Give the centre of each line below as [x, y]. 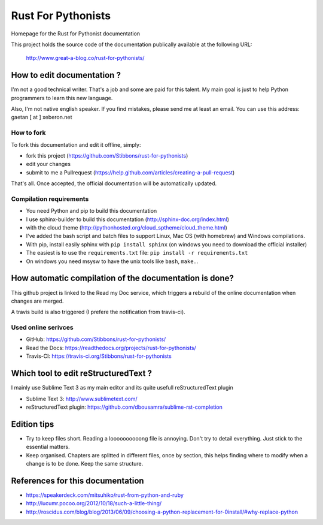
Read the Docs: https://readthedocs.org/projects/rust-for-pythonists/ [111, 348]
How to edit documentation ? [66, 75]
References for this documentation [77, 480]
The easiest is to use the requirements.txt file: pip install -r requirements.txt [137, 253]
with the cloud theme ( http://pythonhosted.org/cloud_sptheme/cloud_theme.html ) [127, 228]
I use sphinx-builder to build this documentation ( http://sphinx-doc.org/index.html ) [128, 219]
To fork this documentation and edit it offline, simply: [76, 144]
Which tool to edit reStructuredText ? [82, 374]
